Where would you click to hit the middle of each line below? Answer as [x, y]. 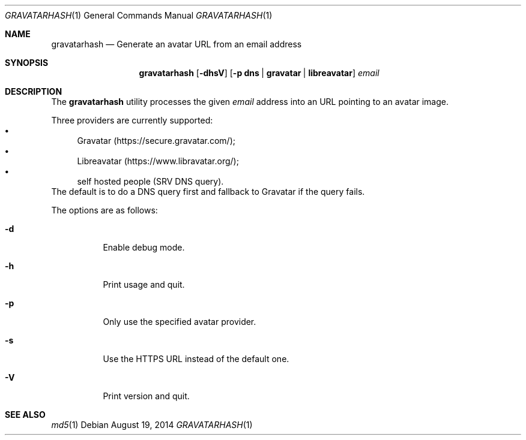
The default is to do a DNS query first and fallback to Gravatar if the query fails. [208, 192]
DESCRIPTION [34, 91]
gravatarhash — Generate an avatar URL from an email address [177, 44]
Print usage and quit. [144, 284]
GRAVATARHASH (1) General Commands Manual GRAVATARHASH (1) [139, 15]
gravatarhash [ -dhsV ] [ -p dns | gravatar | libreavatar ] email [259, 73]
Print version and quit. [146, 396]
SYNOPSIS [27, 63]
